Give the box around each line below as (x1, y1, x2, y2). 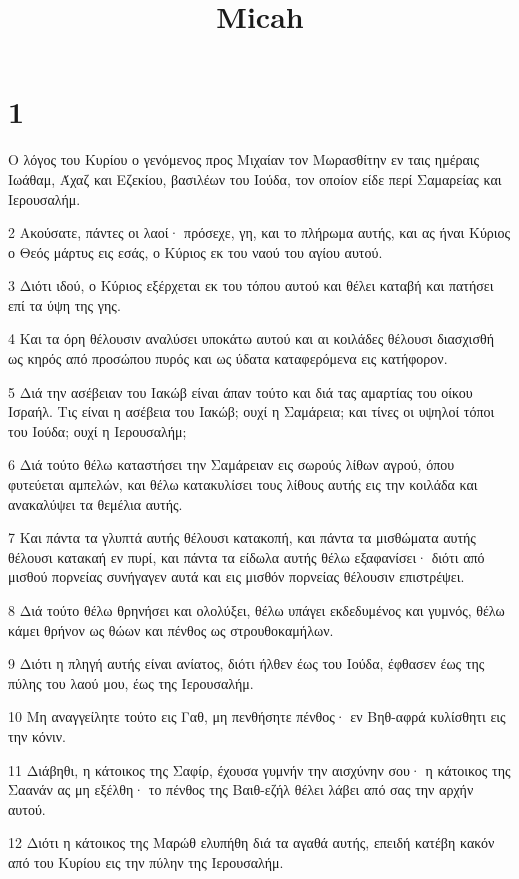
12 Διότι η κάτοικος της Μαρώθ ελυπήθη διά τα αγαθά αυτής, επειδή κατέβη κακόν (8, 832, 495, 853)
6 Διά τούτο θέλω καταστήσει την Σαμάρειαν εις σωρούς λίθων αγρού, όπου (8, 454, 455, 475)
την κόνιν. (8, 725, 67, 746)
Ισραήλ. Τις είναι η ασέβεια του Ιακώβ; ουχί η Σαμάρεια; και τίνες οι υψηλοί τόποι (8, 401, 495, 422)
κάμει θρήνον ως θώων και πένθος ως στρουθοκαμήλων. (8, 619, 334, 640)
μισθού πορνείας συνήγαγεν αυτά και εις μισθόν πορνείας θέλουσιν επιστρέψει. (8, 566, 465, 587)
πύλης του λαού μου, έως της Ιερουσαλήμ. (8, 672, 254, 693)
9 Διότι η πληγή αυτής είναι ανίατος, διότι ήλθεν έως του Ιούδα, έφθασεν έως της (8, 653, 485, 674)
